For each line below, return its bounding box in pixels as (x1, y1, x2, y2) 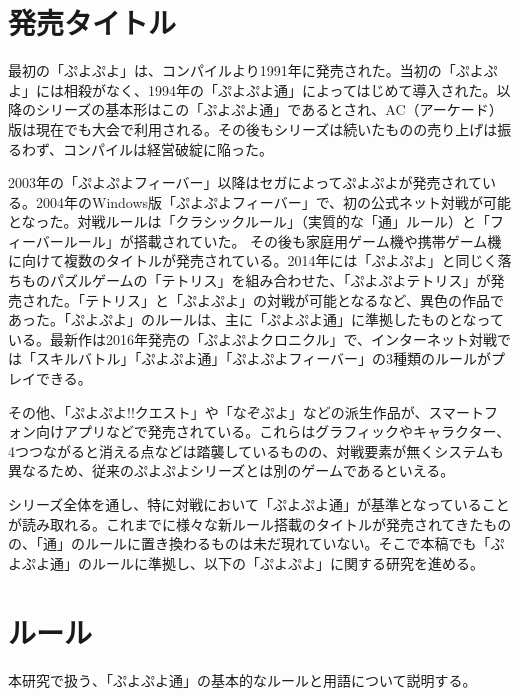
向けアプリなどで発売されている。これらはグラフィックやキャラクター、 (35, 421, 511, 442)
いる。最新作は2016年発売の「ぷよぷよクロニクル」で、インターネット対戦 (8, 328, 498, 349)
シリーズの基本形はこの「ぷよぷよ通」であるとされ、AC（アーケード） (35, 99, 503, 120)
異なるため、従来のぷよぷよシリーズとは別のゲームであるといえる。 (8, 460, 455, 481)
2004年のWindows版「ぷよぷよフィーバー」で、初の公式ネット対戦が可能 (35, 191, 512, 212)
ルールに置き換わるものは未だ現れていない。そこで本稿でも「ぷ (84, 533, 505, 554)
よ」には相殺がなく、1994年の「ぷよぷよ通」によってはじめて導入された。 (8, 79, 497, 100)
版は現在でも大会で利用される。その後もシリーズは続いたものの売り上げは (8, 118, 498, 139)
